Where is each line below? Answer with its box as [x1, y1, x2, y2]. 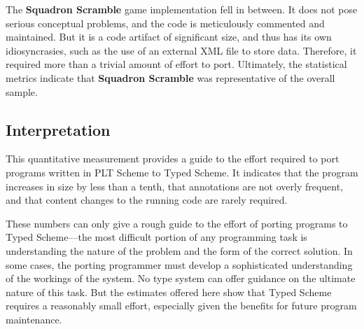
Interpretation [6, 118, 111, 140]
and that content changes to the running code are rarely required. [6, 192, 288, 207]
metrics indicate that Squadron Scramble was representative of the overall [6, 70, 335, 85]
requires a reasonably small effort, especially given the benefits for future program [6, 298, 357, 313]
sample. [6, 84, 38, 99]
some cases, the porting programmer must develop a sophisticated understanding [6, 257, 353, 272]
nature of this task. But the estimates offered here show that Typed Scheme [6, 284, 332, 299]
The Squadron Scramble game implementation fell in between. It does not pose [6, 2, 358, 16]
